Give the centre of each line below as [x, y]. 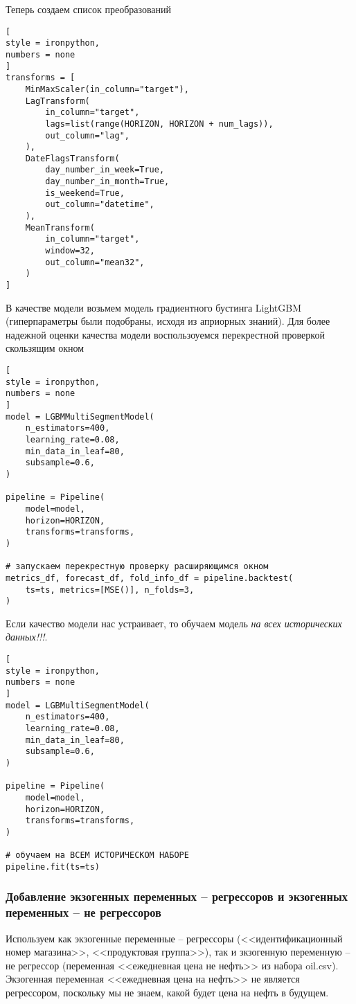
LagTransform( [57, 101]
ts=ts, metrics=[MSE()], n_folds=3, [110, 590]
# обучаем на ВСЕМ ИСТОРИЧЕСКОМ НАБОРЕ [97, 855]
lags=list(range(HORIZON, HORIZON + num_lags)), [159, 124]
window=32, [70, 251]
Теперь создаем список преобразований [89, 9]
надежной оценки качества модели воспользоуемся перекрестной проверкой [165, 334]
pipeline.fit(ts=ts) [53, 867]
